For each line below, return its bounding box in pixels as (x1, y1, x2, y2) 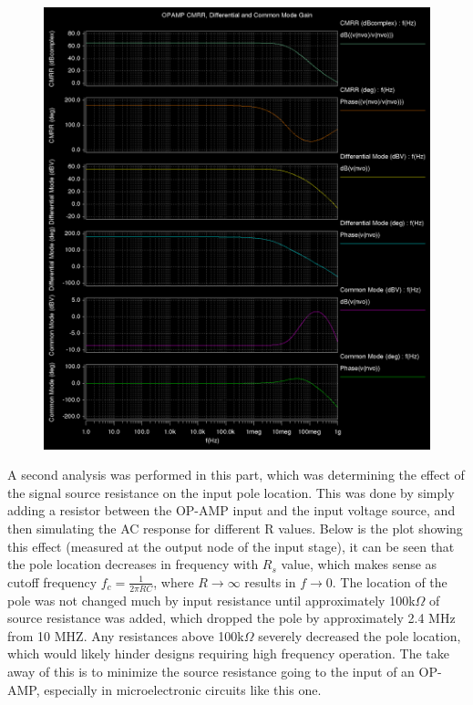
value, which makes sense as (281, 555, 437, 574)
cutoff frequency (7, 572, 98, 591)
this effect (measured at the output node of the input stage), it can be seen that (7, 536, 455, 555)
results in (244, 572, 296, 591)
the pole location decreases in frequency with (7, 555, 259, 574)
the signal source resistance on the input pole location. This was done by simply (7, 482, 455, 502)
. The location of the (332, 572, 447, 591)
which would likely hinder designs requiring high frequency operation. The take (7, 644, 449, 663)
